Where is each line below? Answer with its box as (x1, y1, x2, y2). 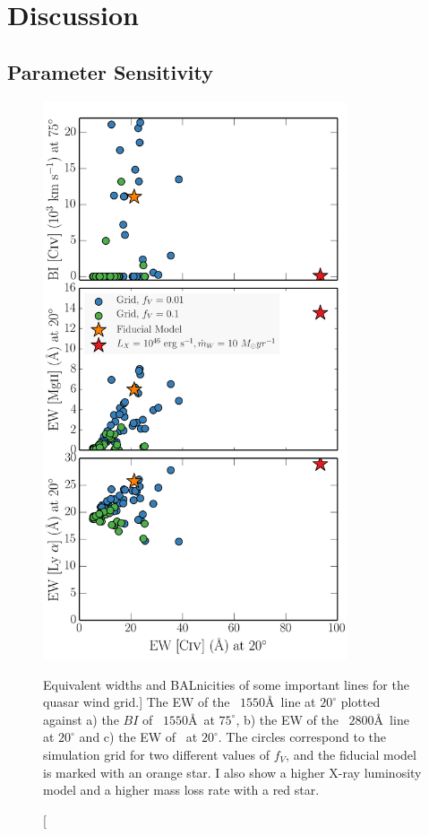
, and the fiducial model (286, 745, 416, 763)
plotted (340, 692, 381, 711)
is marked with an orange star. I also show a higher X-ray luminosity (43, 762, 422, 781)
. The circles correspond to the (218, 727, 387, 746)
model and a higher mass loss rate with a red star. (43, 780, 320, 799)
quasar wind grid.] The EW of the (43, 692, 230, 711)
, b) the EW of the (236, 710, 339, 728)
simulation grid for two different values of (43, 745, 270, 763)
